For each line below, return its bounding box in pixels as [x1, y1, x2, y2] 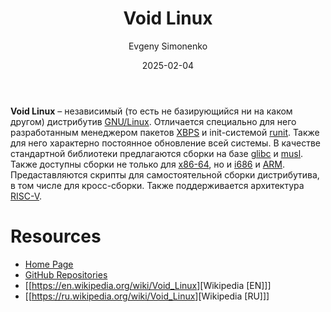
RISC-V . [10, 190, 43, 202]
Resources [10, 225, 102, 248]
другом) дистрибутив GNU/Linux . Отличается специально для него [10, 115, 297, 127]
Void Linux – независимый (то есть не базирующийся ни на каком [10, 105, 293, 117]
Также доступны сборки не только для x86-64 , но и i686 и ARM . [10, 158, 286, 170]
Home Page [24, 258, 74, 270]
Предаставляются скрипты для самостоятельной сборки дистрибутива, [10, 168, 320, 181]
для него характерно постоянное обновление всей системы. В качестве [10, 137, 321, 149]
